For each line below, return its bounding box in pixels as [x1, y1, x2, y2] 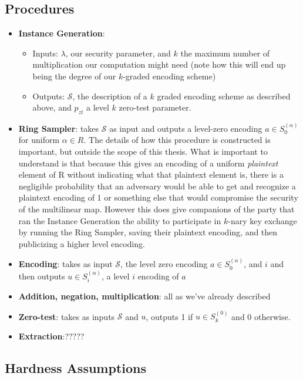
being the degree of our [32, 69, 116, 82]
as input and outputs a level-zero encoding [109, 122, 262, 134]
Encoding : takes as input [18, 258, 113, 270]
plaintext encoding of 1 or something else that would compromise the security [18, 191, 298, 204]
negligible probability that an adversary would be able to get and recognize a [18, 179, 296, 192]
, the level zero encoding [120, 258, 208, 270]
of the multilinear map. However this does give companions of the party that [18, 202, 295, 215]
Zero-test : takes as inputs [18, 310, 115, 322]
